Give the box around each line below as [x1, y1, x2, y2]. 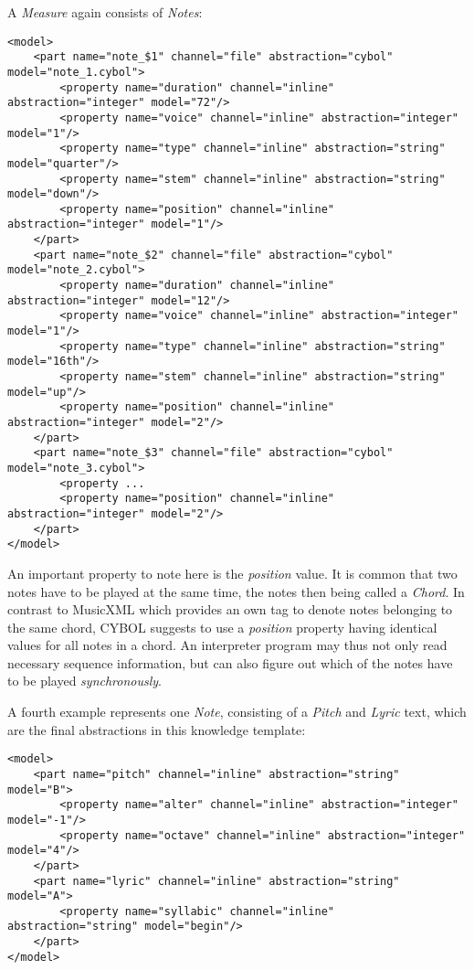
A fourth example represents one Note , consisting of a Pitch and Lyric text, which [7, 702, 467, 721]
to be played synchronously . [7, 671, 163, 690]
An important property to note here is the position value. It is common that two [7, 563, 458, 582]
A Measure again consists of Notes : [7, 3, 203, 21]
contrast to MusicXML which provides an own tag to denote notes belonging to [7, 600, 453, 619]
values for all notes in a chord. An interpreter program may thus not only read [7, 635, 448, 655]
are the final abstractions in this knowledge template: [7, 720, 306, 739]
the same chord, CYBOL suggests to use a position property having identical [7, 617, 437, 636]
